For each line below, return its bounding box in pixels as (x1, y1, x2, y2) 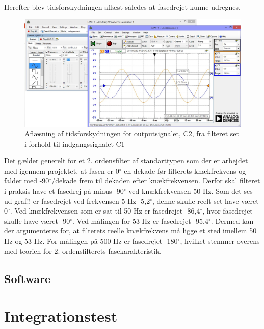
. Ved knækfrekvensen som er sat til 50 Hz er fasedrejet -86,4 (10, 205, 200, 216)
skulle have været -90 (4, 215, 70, 226)
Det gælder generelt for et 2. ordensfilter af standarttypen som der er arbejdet (4, 155, 248, 166)
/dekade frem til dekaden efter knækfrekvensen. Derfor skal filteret (51, 175, 260, 186)
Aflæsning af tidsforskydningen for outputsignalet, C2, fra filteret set (24, 128, 239, 139)
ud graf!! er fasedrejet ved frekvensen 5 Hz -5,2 (4, 195, 150, 206)
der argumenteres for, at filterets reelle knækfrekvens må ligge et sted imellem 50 (4, 225, 257, 236)
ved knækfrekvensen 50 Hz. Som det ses (128, 185, 253, 196)
